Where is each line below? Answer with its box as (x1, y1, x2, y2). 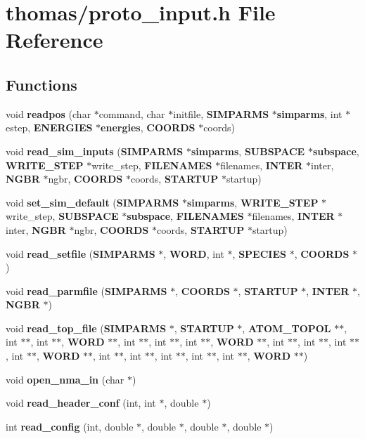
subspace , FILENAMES (127, 209, 244, 223)
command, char (98, 106, 165, 121)
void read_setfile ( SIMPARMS (6, 246, 155, 261)
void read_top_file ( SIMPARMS (6, 320, 167, 335)
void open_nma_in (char (6, 372, 124, 386)
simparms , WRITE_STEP (186, 195, 319, 209)
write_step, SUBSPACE (6, 209, 119, 223)
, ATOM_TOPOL (242, 320, 331, 335)
